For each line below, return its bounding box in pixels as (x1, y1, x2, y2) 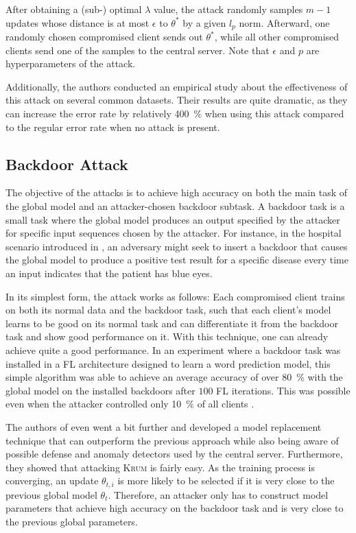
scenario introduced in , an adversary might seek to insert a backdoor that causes (5, 239, 348, 253)
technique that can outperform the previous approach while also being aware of (5, 433, 339, 447)
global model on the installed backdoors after (5, 383, 195, 397)
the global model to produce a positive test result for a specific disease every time (5, 252, 348, 267)
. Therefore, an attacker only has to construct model (108, 487, 329, 501)
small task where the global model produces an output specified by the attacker (5, 212, 340, 226)
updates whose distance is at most (5, 15, 150, 29)
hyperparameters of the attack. (5, 56, 136, 71)
